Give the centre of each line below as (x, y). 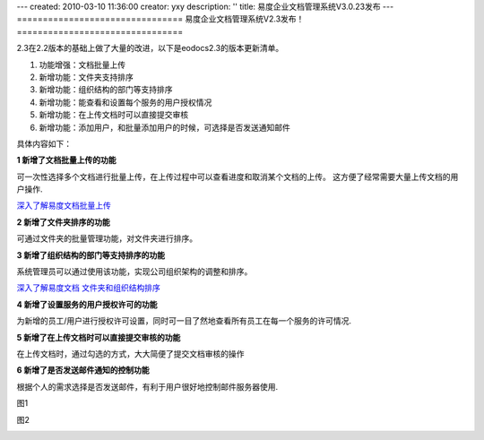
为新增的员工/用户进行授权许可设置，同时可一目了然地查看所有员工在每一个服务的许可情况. (184, 321)
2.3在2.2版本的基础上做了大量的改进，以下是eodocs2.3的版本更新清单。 (150, 48)
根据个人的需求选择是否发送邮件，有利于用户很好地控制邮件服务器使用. (147, 386)
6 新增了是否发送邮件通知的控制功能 (83, 370)
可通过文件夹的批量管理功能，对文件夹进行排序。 (107, 238)
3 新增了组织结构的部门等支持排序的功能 (91, 255)
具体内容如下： (44, 143)
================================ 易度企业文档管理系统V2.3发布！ (160, 19)
